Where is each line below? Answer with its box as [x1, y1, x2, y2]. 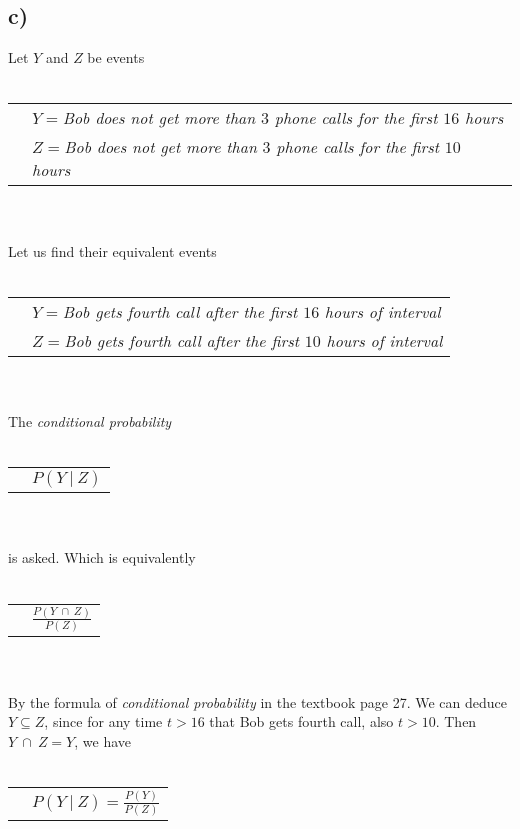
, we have [74, 730, 132, 751]
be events [87, 47, 145, 68]
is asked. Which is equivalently [8, 547, 196, 568]
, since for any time [44, 711, 163, 732]
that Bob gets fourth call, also [209, 711, 394, 732]
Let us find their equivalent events [8, 240, 217, 261]
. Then [435, 711, 477, 732]
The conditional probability [8, 410, 172, 431]
